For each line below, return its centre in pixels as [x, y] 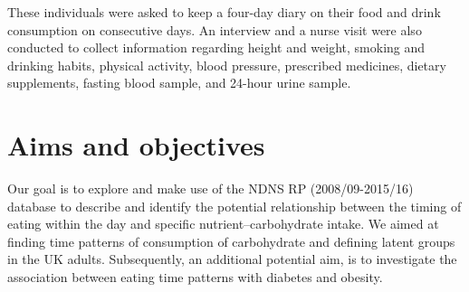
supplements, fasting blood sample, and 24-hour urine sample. [179, 83]
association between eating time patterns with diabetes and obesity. [195, 277]
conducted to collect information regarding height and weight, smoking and [216, 47]
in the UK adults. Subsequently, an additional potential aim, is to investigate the [232, 259]
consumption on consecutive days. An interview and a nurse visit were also [215, 29]
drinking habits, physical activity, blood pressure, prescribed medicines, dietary [227, 65]
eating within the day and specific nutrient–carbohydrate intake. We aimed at [223, 224]
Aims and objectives [136, 145]
